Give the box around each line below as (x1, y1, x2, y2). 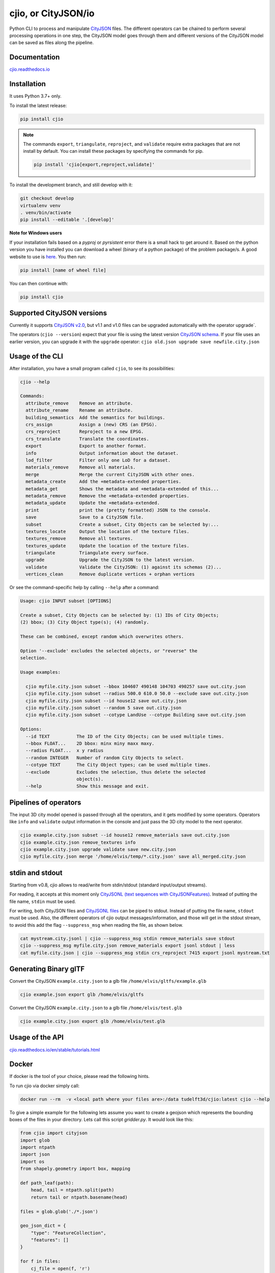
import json (20, 1151, 50, 1157)
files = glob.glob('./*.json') (20, 1208, 99, 1214)
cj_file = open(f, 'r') (31, 1265, 90, 1271)
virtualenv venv (20, 203, 61, 208)
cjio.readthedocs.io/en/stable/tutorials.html (9, 1046, 100, 1053)
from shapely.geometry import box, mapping (20, 1166, 131, 1172)
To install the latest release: (9, 102, 67, 108)
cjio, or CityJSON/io (9, 8, 95, 19)
